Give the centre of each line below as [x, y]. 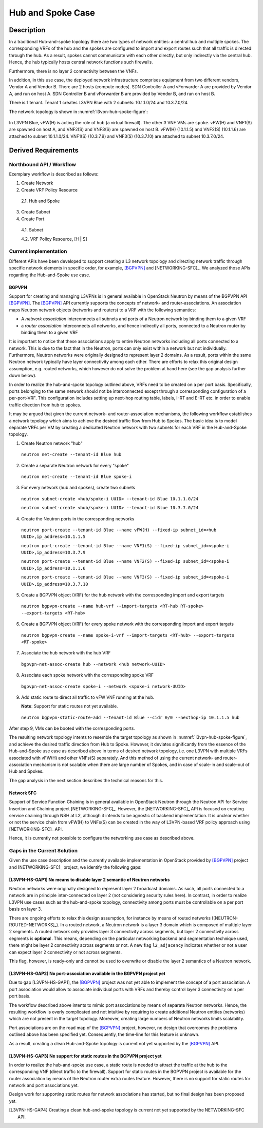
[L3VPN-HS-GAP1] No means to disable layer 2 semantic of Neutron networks [89, 879]
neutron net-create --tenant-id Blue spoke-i [76, 477]
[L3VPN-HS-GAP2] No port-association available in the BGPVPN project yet [87, 974]
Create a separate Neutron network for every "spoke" [75, 465]
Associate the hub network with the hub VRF [66, 653]
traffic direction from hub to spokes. [45, 405]
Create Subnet [36, 212]
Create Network [37, 183]
